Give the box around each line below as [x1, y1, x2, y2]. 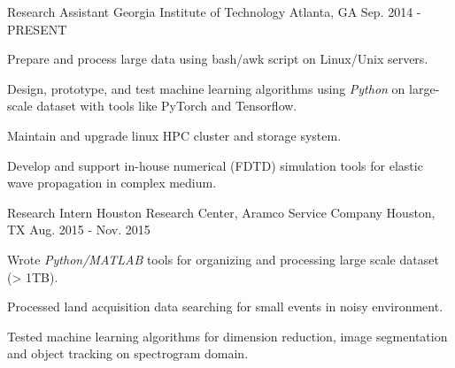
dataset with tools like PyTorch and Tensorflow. [36, 96, 297, 115]
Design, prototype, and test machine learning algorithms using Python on [7, 79, 405, 97]
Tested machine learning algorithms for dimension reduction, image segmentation [7, 326, 448, 345]
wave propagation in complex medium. [7, 173, 217, 192]
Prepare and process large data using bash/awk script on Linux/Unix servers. [7, 50, 428, 68]
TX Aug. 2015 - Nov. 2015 [7, 220, 150, 239]
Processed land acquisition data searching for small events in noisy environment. [7, 297, 443, 316]
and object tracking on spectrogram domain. [7, 344, 249, 363]
